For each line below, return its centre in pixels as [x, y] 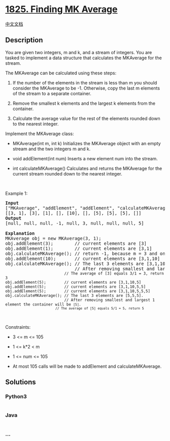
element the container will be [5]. [43, 304]
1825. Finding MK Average [61, 9]
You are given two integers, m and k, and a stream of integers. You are [79, 52]
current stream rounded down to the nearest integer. [67, 173]
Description [24, 40]
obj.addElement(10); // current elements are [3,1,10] [83, 258]
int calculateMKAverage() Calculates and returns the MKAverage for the [87, 168]
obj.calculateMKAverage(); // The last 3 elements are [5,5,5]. [74, 295]
